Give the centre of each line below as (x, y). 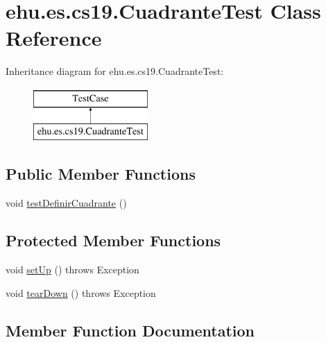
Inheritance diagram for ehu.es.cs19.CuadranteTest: (115, 71)
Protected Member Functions (113, 240)
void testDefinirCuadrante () (66, 203)
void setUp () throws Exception (72, 270)
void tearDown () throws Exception (81, 292)
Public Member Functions (101, 174)
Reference (54, 38)
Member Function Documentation (130, 330)
